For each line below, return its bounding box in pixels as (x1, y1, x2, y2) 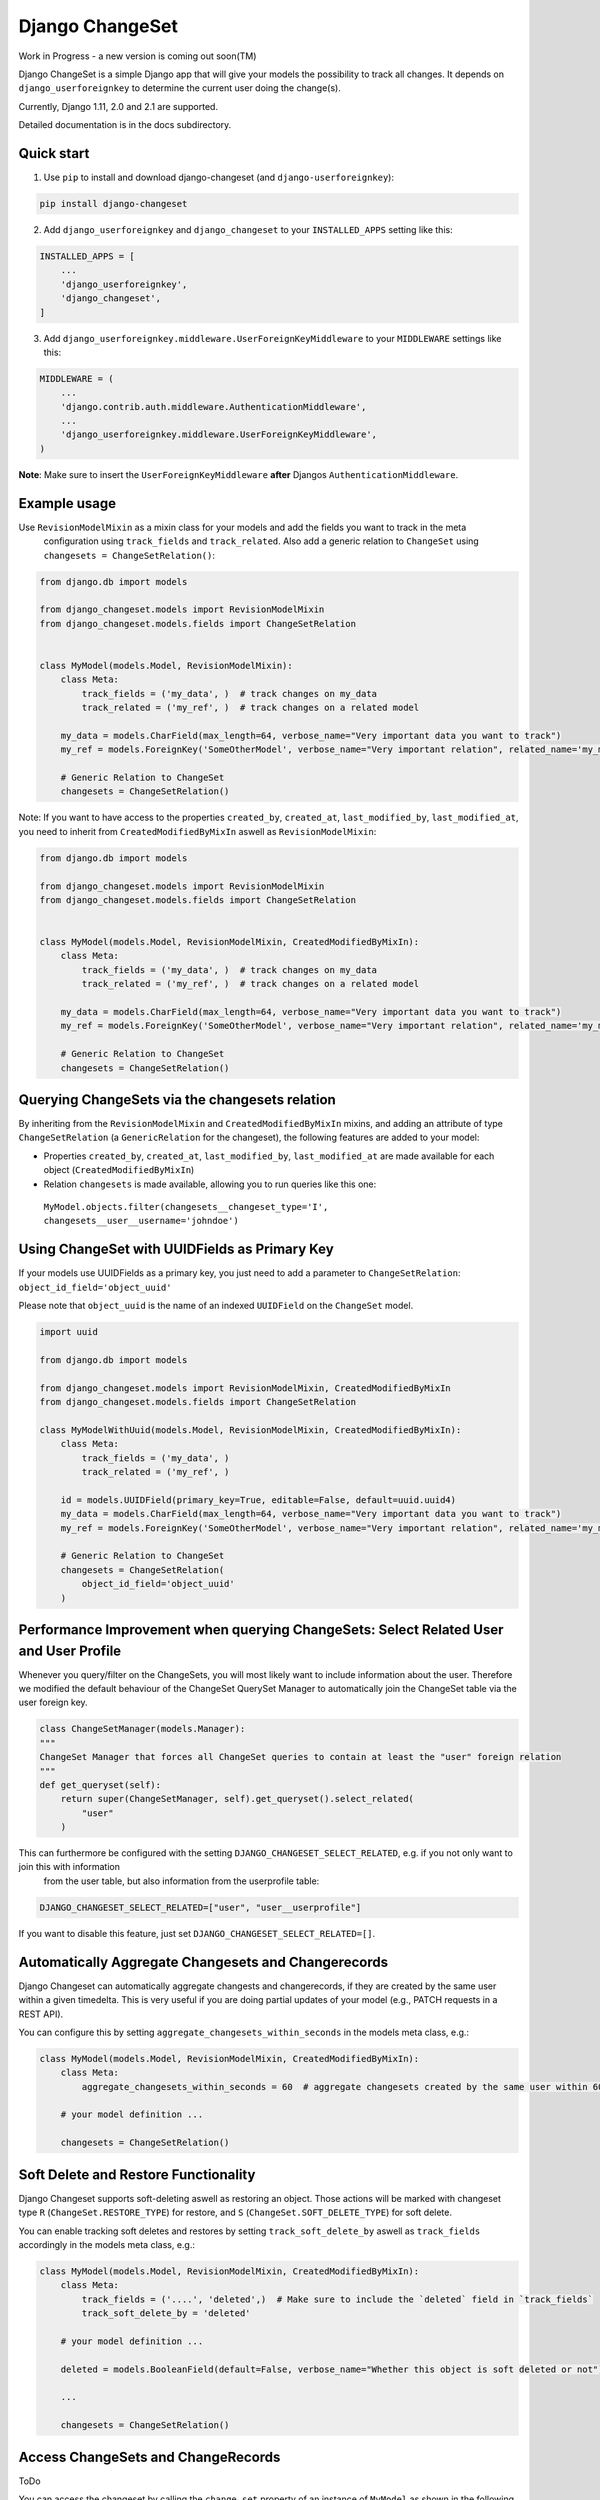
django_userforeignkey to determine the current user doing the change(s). (18, 82, 342, 94)
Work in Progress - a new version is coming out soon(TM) (18, 50, 257, 62)
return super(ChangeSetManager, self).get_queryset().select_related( (60, 1793, 415, 1805)
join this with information (18, 1861, 120, 1873)
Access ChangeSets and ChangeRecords (18, 2448, 281, 2465)
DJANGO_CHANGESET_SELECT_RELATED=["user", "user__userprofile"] (39, 1901, 362, 1913)
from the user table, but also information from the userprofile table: (43, 1875, 320, 1887)
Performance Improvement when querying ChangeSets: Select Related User (18, 1621, 504, 1638)
